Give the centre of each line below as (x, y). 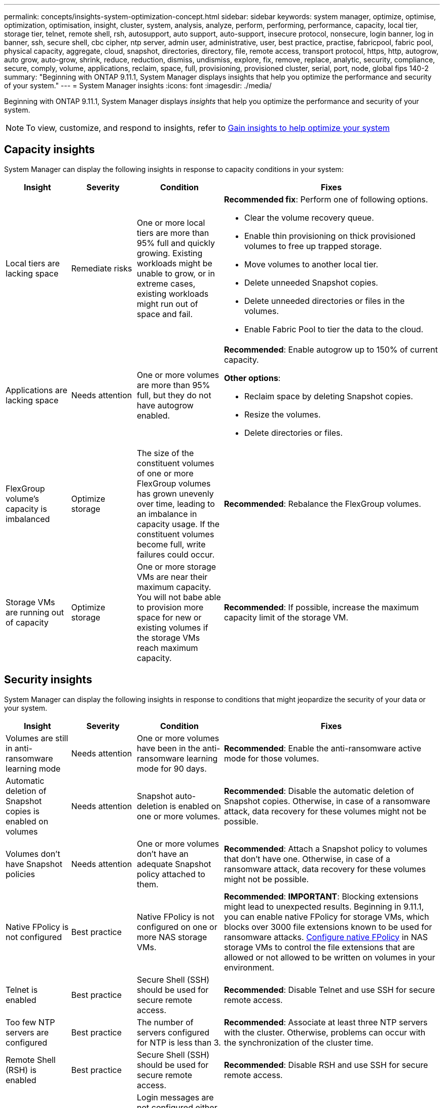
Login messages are (175, 1097)
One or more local (171, 222)
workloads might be (175, 263)
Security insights (48, 680)
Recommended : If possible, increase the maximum (322, 607)
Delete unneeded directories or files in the (325, 301)
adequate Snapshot (174, 864)
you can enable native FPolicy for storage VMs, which (327, 916)
